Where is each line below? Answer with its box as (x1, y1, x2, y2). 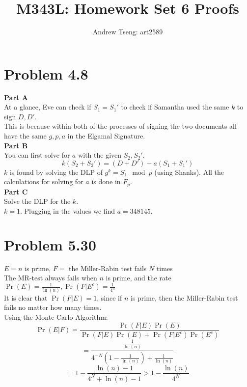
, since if (97, 292, 122, 303)
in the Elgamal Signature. (67, 131, 145, 141)
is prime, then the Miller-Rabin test (130, 292, 238, 303)
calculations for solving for (4, 176, 83, 187)
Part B (4, 140, 28, 150)
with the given (78, 150, 122, 160)
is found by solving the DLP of (9, 166, 103, 177)
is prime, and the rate (106, 273, 171, 283)
